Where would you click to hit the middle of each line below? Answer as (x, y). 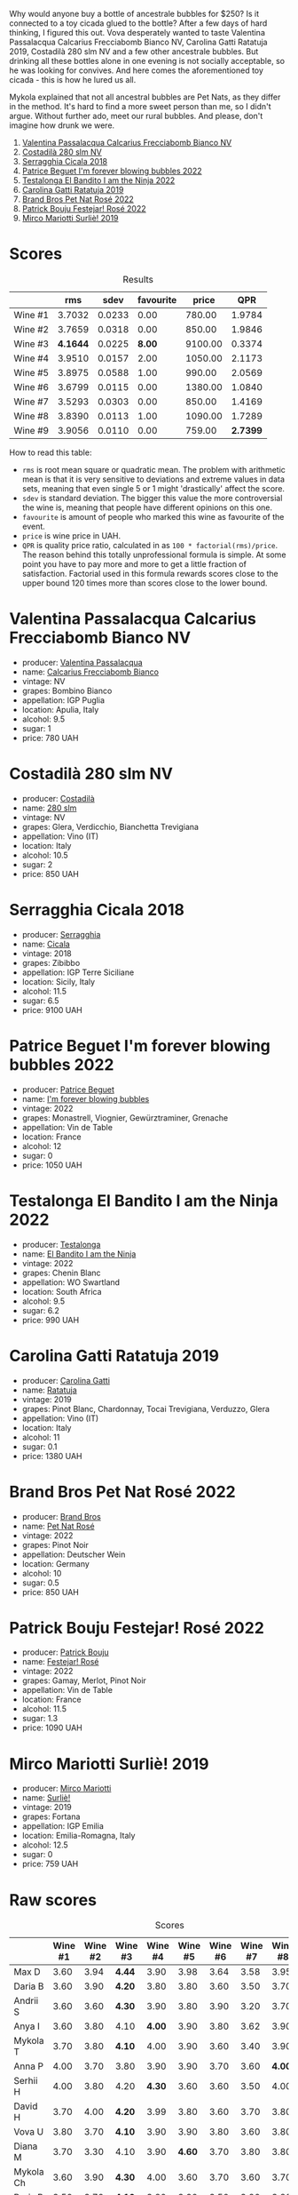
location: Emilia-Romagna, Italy (78, 1836)
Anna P (29, 2066)
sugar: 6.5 (40, 1001)
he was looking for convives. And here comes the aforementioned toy (137, 70)
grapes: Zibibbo (51, 962)
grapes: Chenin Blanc (61, 1273)
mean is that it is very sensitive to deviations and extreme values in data (153, 479)
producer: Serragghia (61, 934)
